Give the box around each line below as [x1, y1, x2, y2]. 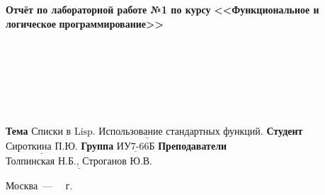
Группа [81, 138, 114, 152]
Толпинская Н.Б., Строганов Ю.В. [6, 157, 153, 167]
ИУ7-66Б [116, 141, 155, 152]
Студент [266, 123, 303, 138]
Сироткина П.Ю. [6, 141, 78, 152]
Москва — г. [6, 178, 73, 193]
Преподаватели [158, 138, 227, 152]
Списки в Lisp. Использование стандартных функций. [31, 126, 263, 137]
